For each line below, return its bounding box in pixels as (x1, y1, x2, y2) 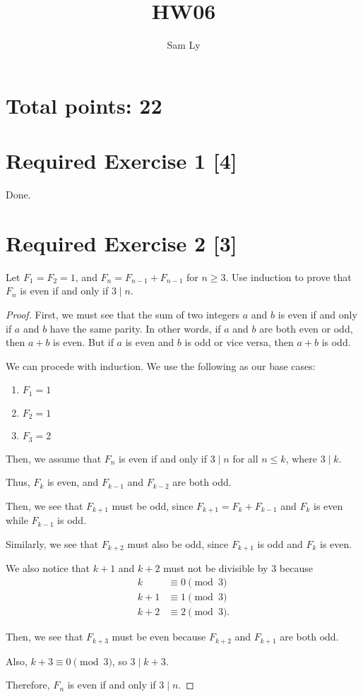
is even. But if (53, 335, 114, 350)
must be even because (112, 629, 206, 644)
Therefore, (6, 677, 50, 692)
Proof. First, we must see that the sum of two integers (6, 306, 240, 321)
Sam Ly (167, 37, 201, 52)
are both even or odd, (259, 321, 353, 335)
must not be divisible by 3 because (163, 561, 313, 576)
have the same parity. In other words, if (49, 321, 221, 335)
